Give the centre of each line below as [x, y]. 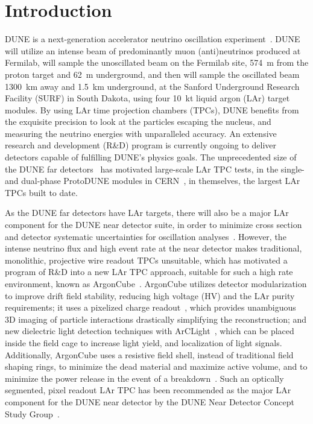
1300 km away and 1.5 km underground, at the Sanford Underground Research [152, 86]
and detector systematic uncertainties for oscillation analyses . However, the [146, 236]
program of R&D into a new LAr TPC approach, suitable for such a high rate [149, 272]
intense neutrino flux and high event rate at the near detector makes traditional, [153, 248]
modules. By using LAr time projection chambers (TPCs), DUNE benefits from [152, 109]
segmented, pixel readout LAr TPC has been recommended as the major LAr [148, 390]
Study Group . [32, 413]
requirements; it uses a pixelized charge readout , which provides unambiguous [150, 307]
